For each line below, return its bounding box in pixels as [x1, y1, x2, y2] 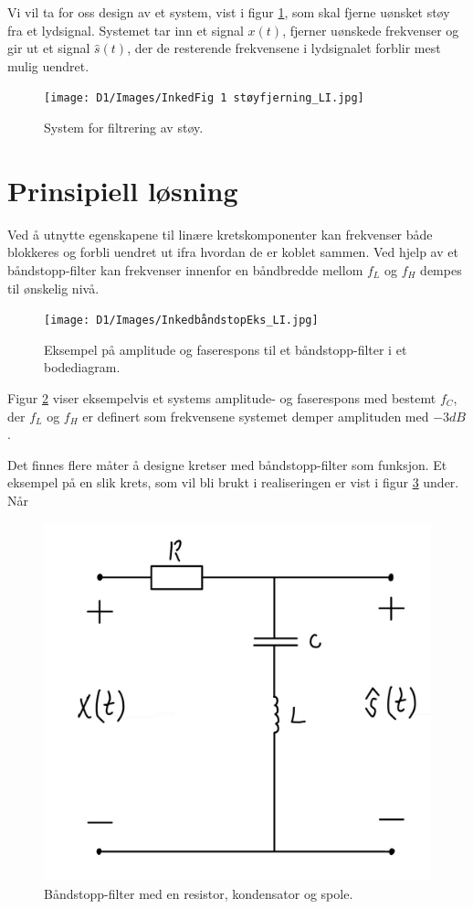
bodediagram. [44, 358, 121, 377]
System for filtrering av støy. [44, 118, 204, 137]
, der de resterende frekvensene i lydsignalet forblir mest [127, 38, 441, 58]
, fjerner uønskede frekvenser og [282, 20, 459, 39]
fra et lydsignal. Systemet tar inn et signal [7, 20, 244, 39]
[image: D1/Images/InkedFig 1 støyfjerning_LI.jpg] [44, 91, 364, 105]
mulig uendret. [7, 56, 89, 75]
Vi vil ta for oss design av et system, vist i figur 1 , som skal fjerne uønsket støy [7, 3, 450, 21]
